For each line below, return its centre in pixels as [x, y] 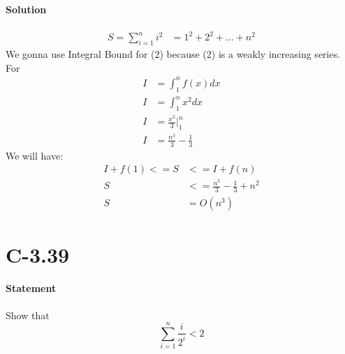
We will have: [35, 155]
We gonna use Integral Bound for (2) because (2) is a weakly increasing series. [173, 54]
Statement [31, 288]
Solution [26, 9]
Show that [28, 315]
